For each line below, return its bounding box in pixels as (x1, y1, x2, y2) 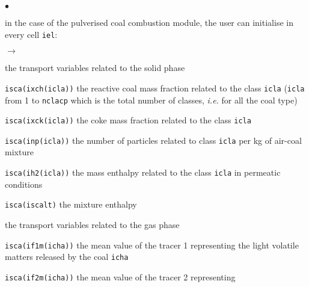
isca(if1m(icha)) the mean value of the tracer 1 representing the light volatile (5, 238, 299, 251)
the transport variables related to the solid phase (5, 61, 185, 74)
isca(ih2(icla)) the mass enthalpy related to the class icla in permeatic (5, 166, 281, 179)
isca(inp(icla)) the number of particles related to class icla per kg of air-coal (5, 134, 302, 146)
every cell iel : (5, 28, 58, 40)
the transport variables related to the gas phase (5, 218, 180, 230)
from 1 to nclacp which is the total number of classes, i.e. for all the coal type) (5, 93, 298, 106)
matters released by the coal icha (5, 250, 129, 263)
